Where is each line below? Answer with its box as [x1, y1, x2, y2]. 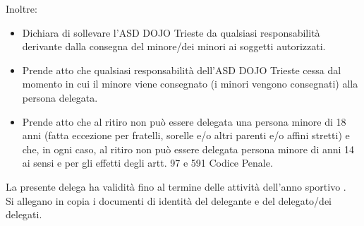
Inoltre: [6, 1, 37, 16]
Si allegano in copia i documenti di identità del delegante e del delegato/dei [6, 193, 332, 208]
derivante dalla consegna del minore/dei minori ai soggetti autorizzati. [22, 39, 326, 54]
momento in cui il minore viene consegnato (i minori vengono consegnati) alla [22, 76, 358, 91]
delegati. [6, 207, 42, 222]
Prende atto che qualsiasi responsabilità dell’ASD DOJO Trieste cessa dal [22, 62, 341, 77]
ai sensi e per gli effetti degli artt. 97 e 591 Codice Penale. [22, 155, 273, 170]
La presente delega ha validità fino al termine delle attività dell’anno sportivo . [6, 179, 346, 194]
